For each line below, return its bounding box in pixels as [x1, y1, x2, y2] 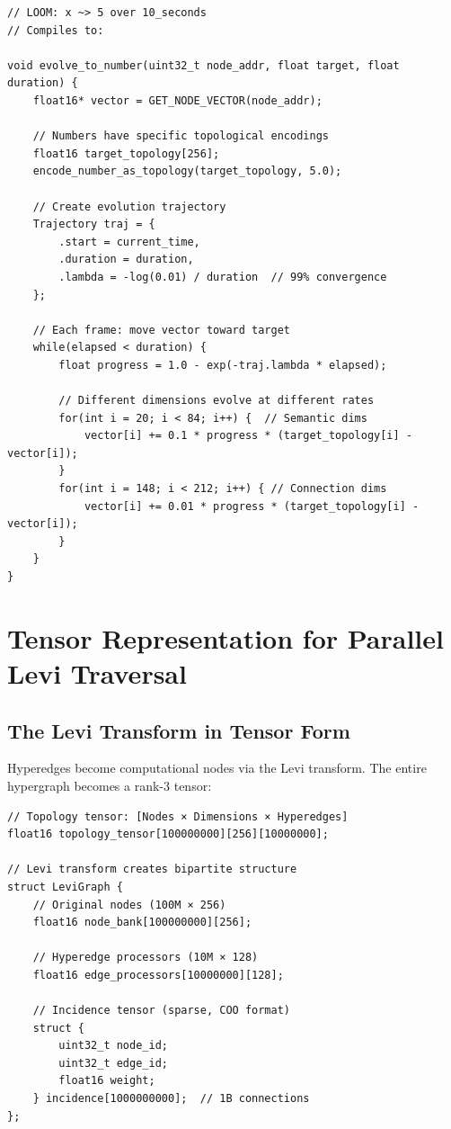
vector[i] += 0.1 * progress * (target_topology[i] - [84, 429, 413, 443]
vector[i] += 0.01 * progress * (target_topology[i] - [84, 499, 420, 513]
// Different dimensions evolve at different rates [58, 394, 375, 408]
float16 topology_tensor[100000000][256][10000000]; [7, 828, 329, 841]
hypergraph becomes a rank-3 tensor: [7, 775, 212, 794]
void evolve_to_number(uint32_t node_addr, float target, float [7, 58, 400, 72]
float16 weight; [58, 1074, 155, 1088]
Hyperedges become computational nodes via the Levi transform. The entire [7, 758, 427, 777]
